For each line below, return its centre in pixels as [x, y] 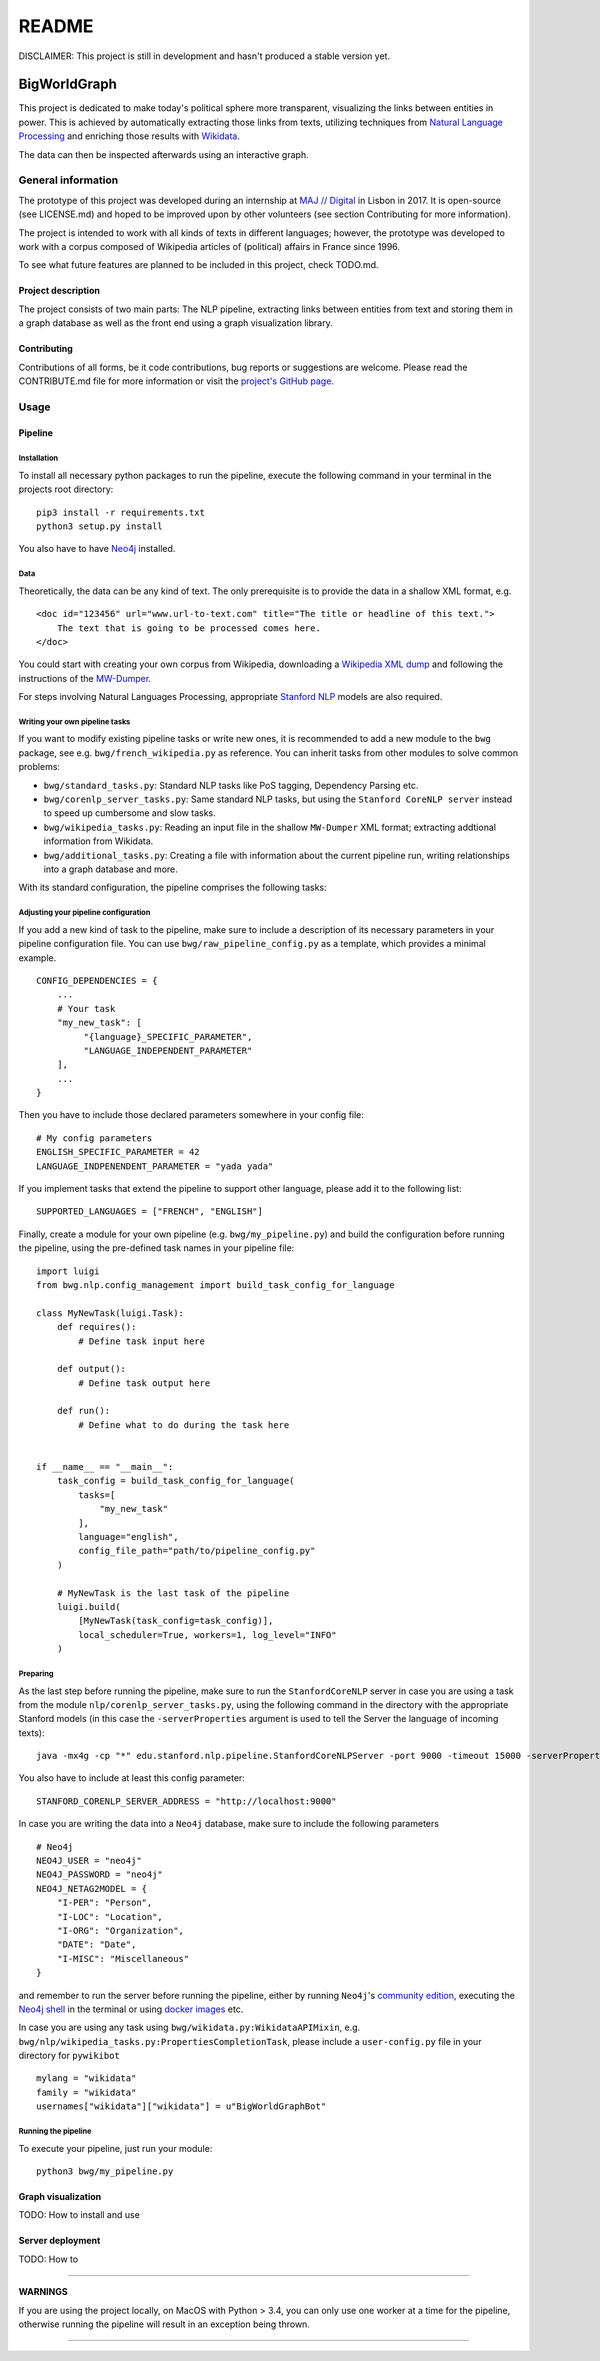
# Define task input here [141, 1341]
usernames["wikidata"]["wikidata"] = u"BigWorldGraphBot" [181, 2106]
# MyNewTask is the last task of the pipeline [173, 1593]
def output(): [91, 1369]
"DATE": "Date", [96, 1944]
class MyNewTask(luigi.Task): [110, 1313]
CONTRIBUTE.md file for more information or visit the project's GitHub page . [176, 381]
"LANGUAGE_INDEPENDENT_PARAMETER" [168, 1050]
